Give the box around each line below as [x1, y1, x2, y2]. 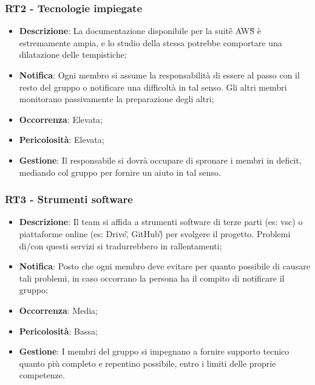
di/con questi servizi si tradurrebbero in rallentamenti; [19, 239, 222, 252]
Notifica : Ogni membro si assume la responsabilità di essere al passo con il [19, 69, 300, 81]
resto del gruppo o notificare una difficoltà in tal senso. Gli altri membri [19, 80, 287, 93]
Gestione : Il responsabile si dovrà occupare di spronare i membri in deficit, [19, 153, 302, 166]
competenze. [19, 369, 65, 381]
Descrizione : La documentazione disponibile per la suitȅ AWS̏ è [19, 24, 261, 37]
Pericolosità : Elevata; [19, 133, 104, 146]
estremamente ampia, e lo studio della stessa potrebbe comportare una [19, 36, 282, 49]
